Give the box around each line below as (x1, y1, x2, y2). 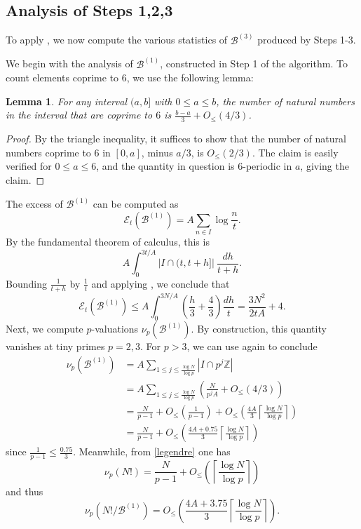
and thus (6, 483, 43, 498)
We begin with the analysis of (6, 56, 133, 71)
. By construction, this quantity (191, 321, 327, 336)
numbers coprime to (6, 145, 91, 159)
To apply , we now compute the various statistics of (6, 32, 228, 47)
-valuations (91, 321, 139, 336)
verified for (6, 159, 52, 173)
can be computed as (93, 196, 179, 211)
